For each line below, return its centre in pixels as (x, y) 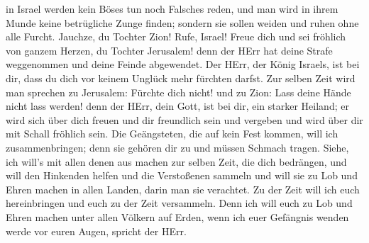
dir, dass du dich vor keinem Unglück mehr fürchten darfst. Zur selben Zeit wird (181, 78)
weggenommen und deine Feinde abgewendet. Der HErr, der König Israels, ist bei (183, 64)
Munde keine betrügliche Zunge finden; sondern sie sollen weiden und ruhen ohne (182, 22)
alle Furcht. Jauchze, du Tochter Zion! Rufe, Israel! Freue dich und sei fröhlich (176, 36)
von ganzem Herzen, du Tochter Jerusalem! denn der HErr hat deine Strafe (169, 50)
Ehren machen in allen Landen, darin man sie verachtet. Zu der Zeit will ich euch (183, 189)
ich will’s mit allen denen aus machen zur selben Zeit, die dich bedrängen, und (176, 161)
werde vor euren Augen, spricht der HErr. (96, 231)
